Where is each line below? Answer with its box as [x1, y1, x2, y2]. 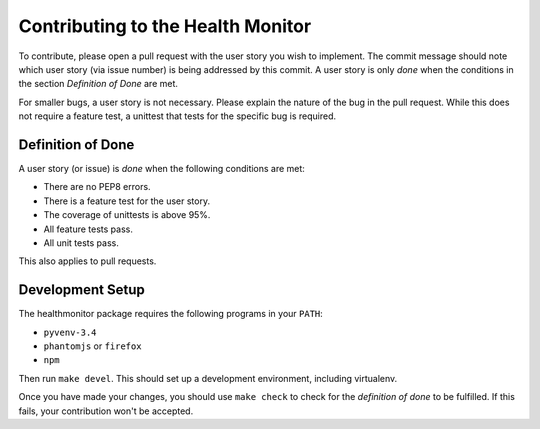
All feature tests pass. [43, 223, 134, 235]
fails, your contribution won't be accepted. [18, 405, 194, 417]
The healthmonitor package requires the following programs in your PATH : [18, 308, 324, 320]
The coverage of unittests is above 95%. [43, 209, 211, 221]
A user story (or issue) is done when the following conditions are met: [18, 163, 305, 175]
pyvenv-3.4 [43, 326, 97, 338]
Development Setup [18, 281, 145, 299]
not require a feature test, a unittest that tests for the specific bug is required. [18, 110, 337, 122]
